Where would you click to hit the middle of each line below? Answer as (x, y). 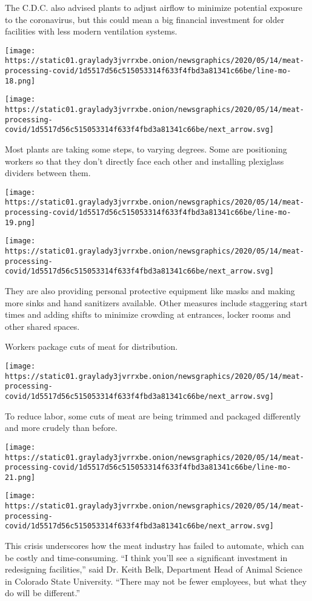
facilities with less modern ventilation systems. (91, 31)
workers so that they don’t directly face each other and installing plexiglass (144, 161)
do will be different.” (43, 593)
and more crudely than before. (61, 428)
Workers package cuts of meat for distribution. (91, 346)
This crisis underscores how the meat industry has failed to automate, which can (154, 546)
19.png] (20, 222)
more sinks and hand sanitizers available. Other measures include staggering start (156, 302)
